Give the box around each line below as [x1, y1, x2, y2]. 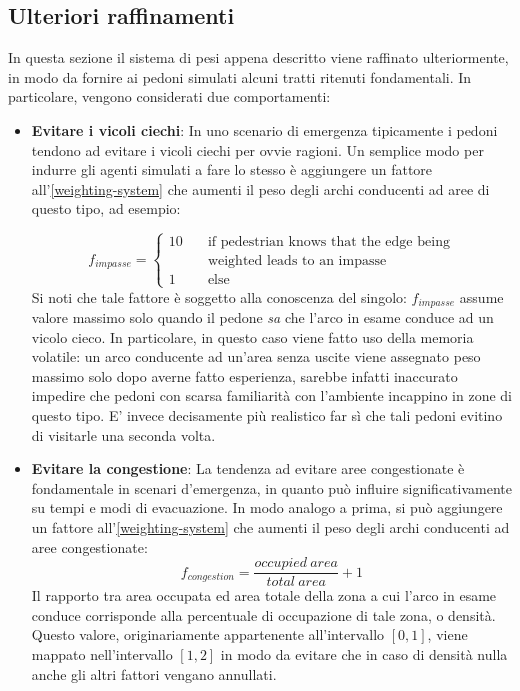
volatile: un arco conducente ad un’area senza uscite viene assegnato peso [31, 346, 481, 367]
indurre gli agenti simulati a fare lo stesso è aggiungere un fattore [31, 159, 433, 180]
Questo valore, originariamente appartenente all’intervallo [31, 624, 385, 645]
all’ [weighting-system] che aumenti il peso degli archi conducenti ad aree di [31, 178, 490, 199]
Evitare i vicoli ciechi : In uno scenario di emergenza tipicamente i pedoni [31, 119, 498, 140]
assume [459, 286, 504, 307]
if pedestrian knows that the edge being [207, 235, 450, 250]
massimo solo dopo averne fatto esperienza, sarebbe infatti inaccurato [31, 365, 458, 386]
